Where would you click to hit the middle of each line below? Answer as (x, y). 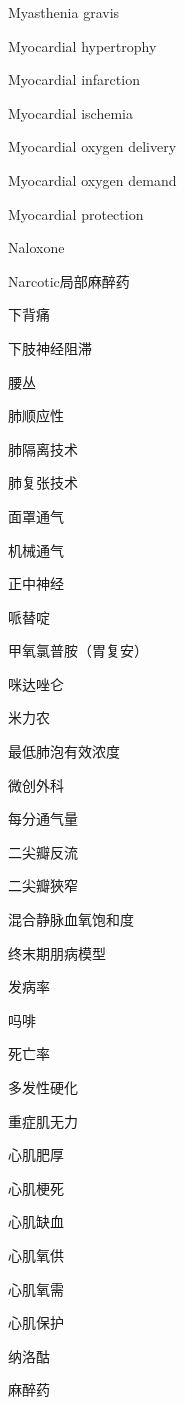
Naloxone (36, 247)
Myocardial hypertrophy (82, 45)
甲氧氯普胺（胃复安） (78, 650)
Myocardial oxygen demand (92, 179)
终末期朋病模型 (57, 952)
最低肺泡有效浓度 (64, 751)
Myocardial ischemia (70, 112)
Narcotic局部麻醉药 (69, 280)
